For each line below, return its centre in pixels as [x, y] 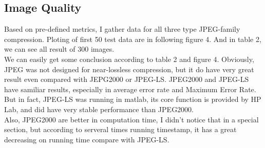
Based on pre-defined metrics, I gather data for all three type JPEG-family [122, 29]
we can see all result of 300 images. [59, 49]
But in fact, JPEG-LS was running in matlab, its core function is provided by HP [133, 99]
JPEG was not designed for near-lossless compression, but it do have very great [129, 69]
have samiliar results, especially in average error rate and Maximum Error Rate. [130, 89]
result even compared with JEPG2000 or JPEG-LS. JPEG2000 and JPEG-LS [127, 79]
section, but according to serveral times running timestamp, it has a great [120, 129]
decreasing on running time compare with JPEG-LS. [87, 139]
